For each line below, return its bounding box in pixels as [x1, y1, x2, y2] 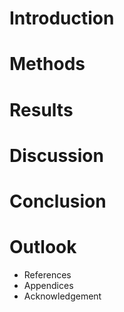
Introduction [9, 7, 115, 30]
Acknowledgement [23, 290, 102, 302]
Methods [9, 53, 86, 76]
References [23, 268, 72, 281]
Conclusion [9, 190, 107, 212]
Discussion [9, 144, 104, 167]
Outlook [9, 236, 77, 259]
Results [9, 98, 74, 121]
